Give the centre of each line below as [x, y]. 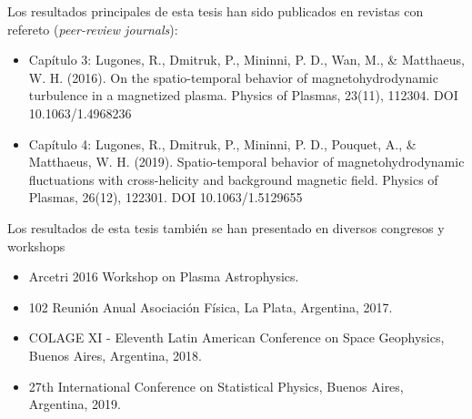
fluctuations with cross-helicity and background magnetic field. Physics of [233, 179]
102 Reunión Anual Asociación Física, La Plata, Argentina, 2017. [211, 307]
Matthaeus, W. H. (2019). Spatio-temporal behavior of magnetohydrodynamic [246, 162]
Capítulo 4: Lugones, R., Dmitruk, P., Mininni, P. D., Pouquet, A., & [222, 143]
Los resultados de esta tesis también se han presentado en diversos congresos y [226, 227]
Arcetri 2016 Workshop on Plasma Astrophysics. [164, 276]
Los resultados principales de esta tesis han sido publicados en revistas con [216, 11]
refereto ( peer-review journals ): [93, 29]
